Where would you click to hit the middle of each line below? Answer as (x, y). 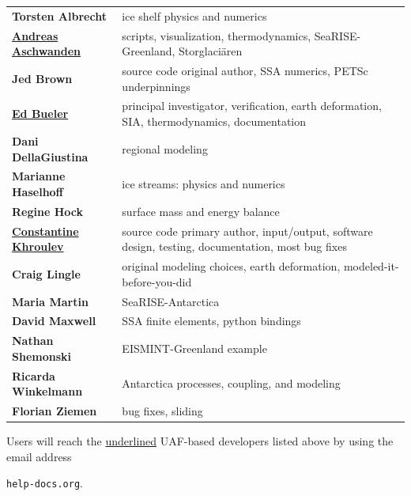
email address (39, 456)
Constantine (45, 231)
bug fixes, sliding (162, 411)
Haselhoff (38, 191)
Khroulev (38, 246)
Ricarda (34, 375)
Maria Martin (50, 301)
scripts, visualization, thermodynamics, (217, 35)
